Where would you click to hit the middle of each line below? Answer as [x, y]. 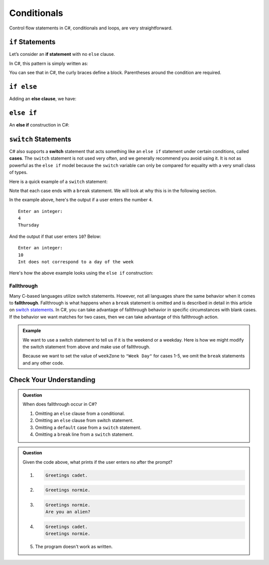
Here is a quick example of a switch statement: [59, 182]
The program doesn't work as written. [74, 547]
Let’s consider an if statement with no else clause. [62, 54]
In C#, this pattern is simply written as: [49, 63]
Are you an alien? [68, 512]
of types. [18, 173]
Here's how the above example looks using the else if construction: [81, 273]
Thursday [29, 225]
